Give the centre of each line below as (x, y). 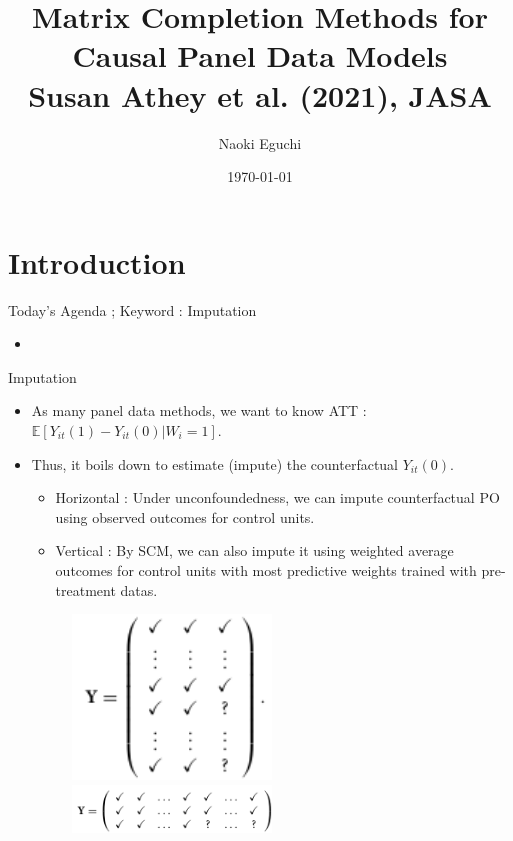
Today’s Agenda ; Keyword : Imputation (132, 309)
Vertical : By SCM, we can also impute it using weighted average (254, 550)
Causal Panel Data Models (260, 55)
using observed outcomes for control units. (185, 516)
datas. (139, 589)
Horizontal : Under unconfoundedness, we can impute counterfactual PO (277, 497)
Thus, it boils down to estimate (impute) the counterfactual (215, 463)
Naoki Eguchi (260, 142)
